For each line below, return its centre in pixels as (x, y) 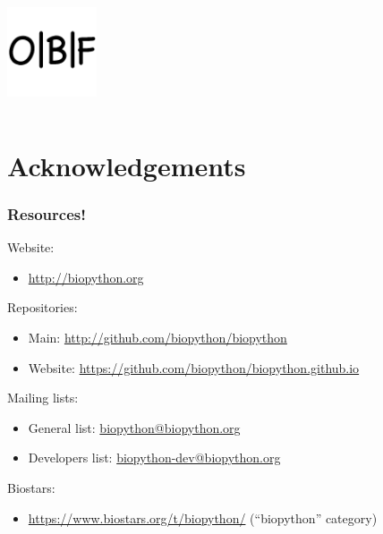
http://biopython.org (86, 277)
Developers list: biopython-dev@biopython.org (154, 458)
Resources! (47, 213)
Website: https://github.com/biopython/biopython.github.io (194, 367)
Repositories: (43, 307)
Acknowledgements (127, 165)
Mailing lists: (43, 398)
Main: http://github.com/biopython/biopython (157, 337)
